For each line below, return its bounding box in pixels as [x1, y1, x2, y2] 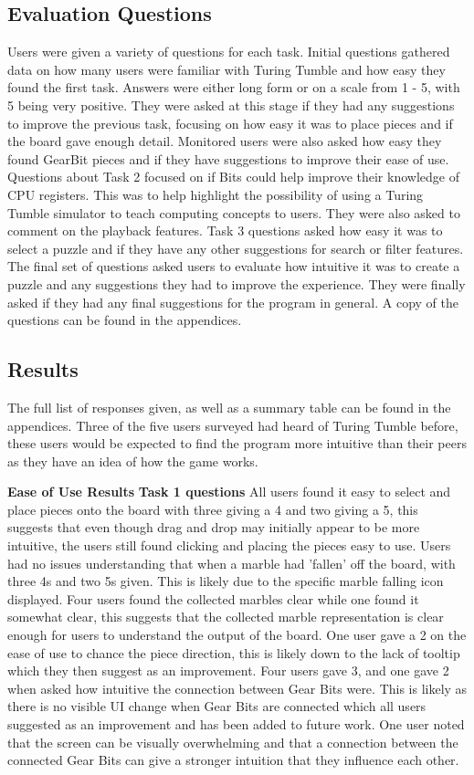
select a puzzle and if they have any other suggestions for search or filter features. [7, 238, 464, 257]
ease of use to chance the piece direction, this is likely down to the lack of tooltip [7, 643, 460, 662]
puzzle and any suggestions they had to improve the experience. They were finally [7, 274, 466, 293]
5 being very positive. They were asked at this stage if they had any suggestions [7, 95, 455, 114]
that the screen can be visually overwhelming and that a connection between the [7, 732, 458, 751]
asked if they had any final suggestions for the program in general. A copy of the [7, 292, 458, 311]
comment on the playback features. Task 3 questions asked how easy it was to [7, 221, 443, 240]
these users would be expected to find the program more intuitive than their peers [7, 434, 467, 453]
